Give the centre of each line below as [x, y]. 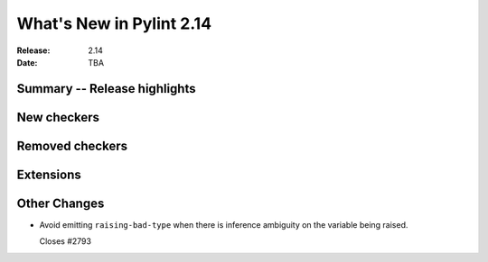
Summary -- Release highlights [106, 89]
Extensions [49, 174]
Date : [27, 62]
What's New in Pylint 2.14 [114, 23]
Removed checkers [72, 145]
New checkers [58, 117]
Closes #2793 [66, 241]
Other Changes [61, 203]
